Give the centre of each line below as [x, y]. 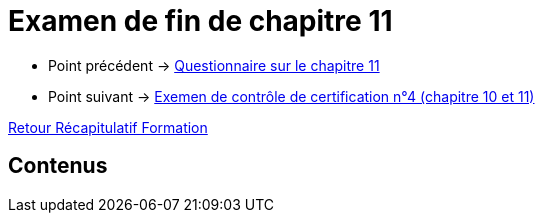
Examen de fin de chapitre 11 [200, 21]
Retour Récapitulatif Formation [108, 127]
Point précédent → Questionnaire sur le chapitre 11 [214, 65]
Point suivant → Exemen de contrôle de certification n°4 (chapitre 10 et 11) [291, 96]
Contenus [58, 166]
